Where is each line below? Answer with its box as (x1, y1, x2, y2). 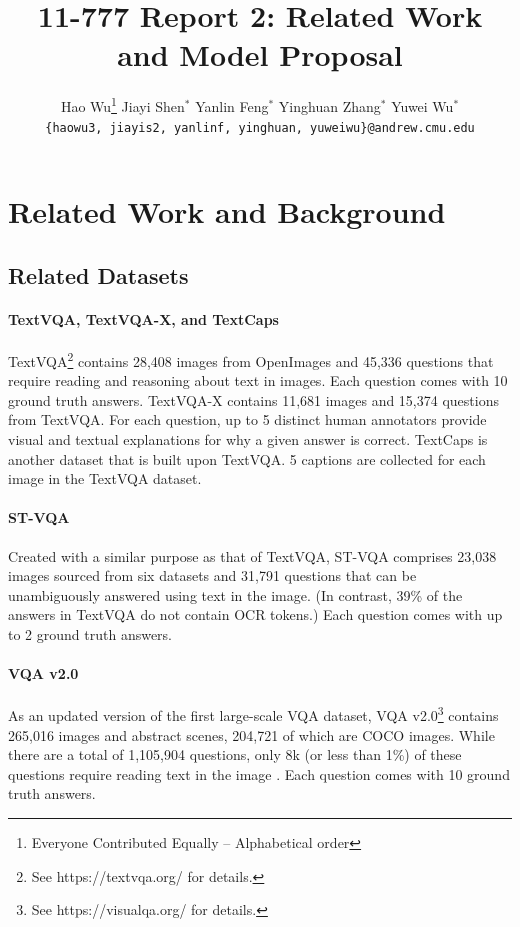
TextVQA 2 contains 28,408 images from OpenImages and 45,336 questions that (8, 347, 494, 371)
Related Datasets (8, 259, 189, 290)
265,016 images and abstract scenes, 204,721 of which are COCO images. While (8, 724, 495, 745)
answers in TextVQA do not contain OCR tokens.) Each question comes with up (8, 604, 503, 625)
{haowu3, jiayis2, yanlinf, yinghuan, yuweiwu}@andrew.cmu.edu (45, 120, 475, 135)
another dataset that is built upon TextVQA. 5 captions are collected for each (8, 448, 486, 469)
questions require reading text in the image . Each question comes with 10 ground (8, 763, 510, 784)
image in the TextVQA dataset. (8, 468, 202, 489)
